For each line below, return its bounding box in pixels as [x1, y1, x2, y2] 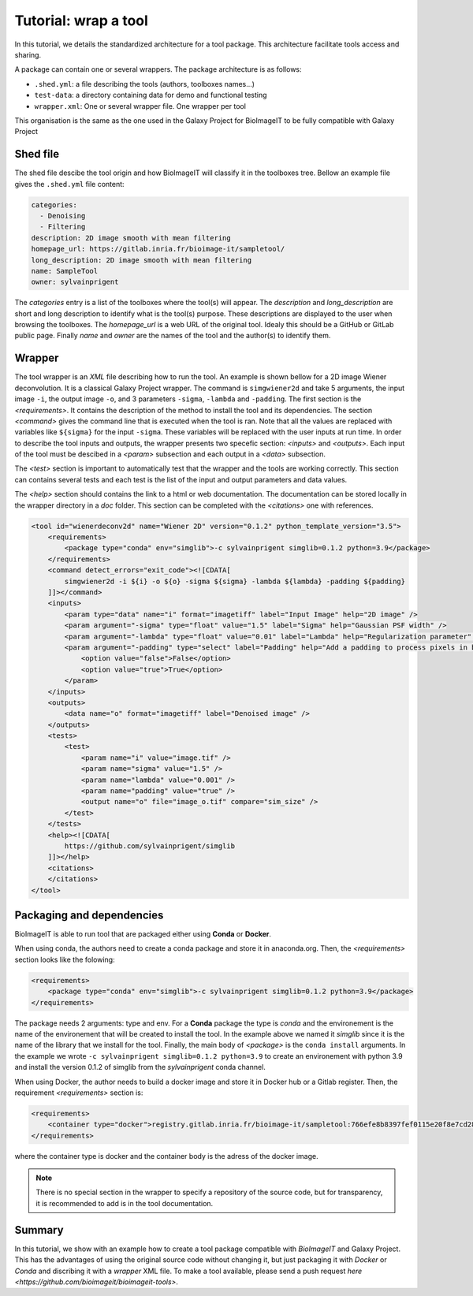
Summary [14, 1223, 64, 1237]
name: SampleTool [31, 266, 99, 275]
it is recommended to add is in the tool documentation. [35, 1198, 214, 1208]
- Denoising [39, 211, 86, 220]
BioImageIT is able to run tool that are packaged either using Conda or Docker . [14, 929, 272, 939]
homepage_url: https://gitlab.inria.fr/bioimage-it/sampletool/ [31, 244, 285, 254]
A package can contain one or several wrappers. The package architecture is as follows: [14, 65, 303, 74]
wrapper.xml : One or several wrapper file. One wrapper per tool [34, 101, 246, 110]
